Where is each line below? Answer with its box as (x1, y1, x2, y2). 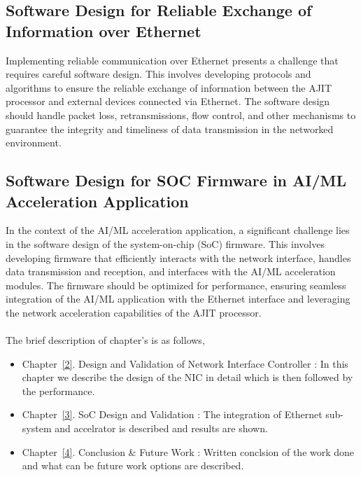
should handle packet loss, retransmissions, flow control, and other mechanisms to (6, 107, 356, 122)
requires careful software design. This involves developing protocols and (6, 67, 311, 81)
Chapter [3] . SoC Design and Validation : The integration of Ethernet (22, 407, 323, 422)
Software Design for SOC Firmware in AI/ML (6, 170, 347, 191)
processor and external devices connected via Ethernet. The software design (6, 94, 330, 109)
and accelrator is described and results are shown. (55, 421, 268, 436)
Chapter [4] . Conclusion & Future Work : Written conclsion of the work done (22, 444, 355, 459)
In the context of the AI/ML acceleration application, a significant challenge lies (6, 223, 350, 237)
